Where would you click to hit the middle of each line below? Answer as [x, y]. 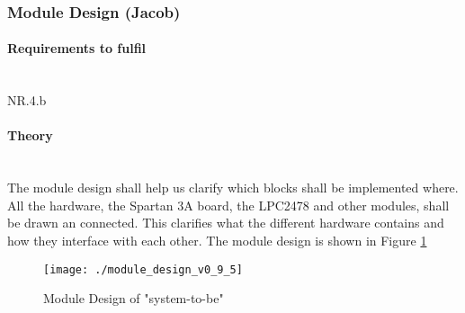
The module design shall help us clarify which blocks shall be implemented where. [233, 188]
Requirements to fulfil [77, 48]
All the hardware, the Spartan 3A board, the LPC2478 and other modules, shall [228, 205]
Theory [30, 135]
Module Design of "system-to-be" [134, 298]
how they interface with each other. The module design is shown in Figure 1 [217, 240]
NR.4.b [27, 100]
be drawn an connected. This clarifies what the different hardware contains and [226, 223]
